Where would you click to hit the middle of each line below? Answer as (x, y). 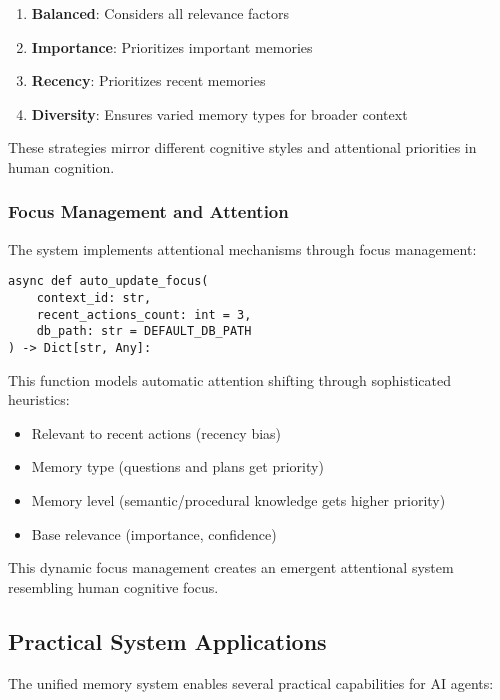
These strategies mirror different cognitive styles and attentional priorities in (242, 147)
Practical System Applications (167, 640)
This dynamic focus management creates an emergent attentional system (231, 567)
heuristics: (39, 399)
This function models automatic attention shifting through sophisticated (230, 379)
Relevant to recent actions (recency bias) (156, 432)
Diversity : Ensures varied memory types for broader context (219, 113)
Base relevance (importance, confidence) (154, 533)
